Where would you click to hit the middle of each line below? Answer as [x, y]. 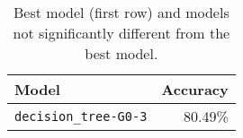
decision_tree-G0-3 [81, 116]
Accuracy [195, 89]
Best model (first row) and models [121, 12]
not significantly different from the [121, 33]
